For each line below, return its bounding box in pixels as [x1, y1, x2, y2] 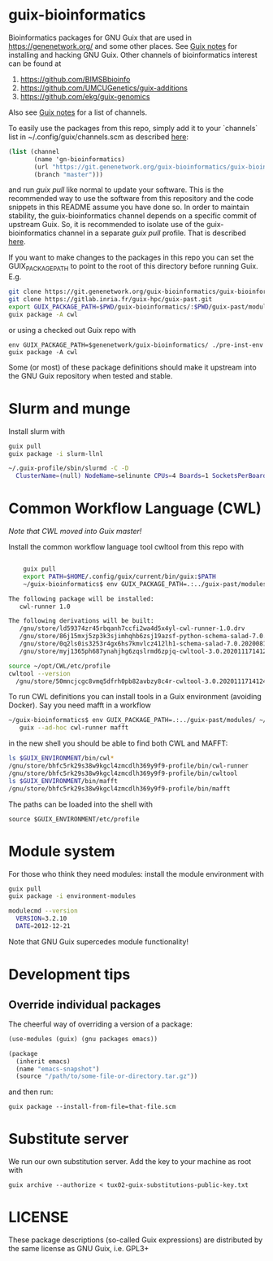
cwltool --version [8, 669, 71, 677]
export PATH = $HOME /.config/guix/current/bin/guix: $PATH [23, 572, 217, 580]
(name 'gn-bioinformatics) [33, 155, 126, 164]
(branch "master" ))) [33, 170, 104, 178]
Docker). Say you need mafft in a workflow [8, 700, 152, 710]
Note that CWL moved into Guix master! [8, 527, 142, 536]
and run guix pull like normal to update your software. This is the [8, 185, 224, 195]
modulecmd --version [8, 907, 79, 915]
